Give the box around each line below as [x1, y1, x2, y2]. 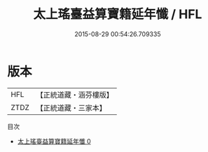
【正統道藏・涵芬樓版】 [36, 90, 114, 100]
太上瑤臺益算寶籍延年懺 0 [17, 137, 91, 145]
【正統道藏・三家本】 [36, 102, 107, 112]
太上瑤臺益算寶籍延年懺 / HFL [33, 6, 202, 22]
